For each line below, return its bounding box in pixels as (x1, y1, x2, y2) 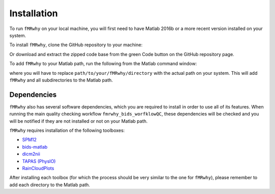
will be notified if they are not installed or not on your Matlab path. (9, 118, 148, 124)
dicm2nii (22, 151, 40, 157)
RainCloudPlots (22, 165, 54, 171)
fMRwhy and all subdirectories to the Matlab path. (9, 77, 113, 83)
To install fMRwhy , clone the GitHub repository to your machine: (9, 42, 143, 48)
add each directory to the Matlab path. (9, 181, 90, 188)
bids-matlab (22, 144, 48, 150)
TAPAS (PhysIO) (22, 158, 56, 164)
